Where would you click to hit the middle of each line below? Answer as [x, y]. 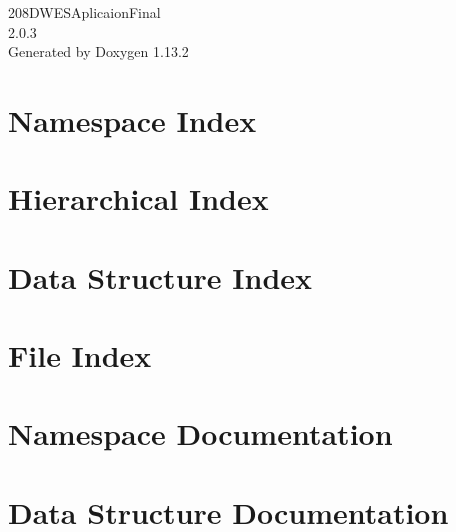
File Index [80, 355]
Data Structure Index [160, 276]
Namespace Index [132, 119]
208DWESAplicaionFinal [84, 12]
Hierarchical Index [138, 198]
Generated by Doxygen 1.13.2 [98, 51]
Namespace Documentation [200, 433]
